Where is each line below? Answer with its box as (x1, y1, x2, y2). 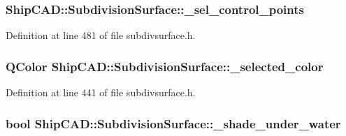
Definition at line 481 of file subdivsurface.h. (6, 28, 196, 43)
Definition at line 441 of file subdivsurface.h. (6, 85, 196, 100)
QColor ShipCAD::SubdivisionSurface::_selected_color (6, 57, 324, 75)
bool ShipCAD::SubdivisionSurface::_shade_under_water (6, 114, 341, 132)
